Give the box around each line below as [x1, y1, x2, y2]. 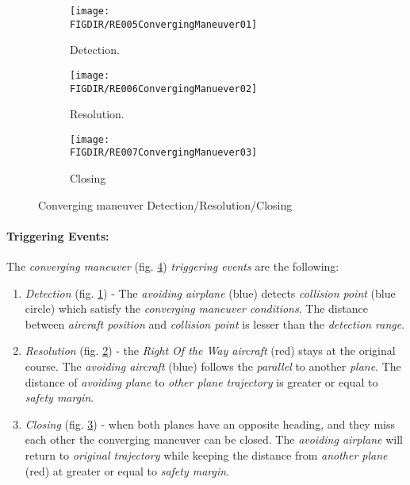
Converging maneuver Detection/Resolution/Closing [38, 196, 293, 213]
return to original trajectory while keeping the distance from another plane [25, 447, 388, 464]
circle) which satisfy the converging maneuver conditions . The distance [25, 300, 368, 317]
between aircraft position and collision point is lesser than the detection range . [25, 315, 405, 332]
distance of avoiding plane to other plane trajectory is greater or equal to [25, 373, 378, 390]
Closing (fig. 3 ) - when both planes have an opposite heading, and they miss [25, 415, 396, 432]
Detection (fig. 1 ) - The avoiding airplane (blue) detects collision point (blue [25, 284, 396, 301]
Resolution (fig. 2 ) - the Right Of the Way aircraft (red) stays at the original [25, 342, 396, 359]
